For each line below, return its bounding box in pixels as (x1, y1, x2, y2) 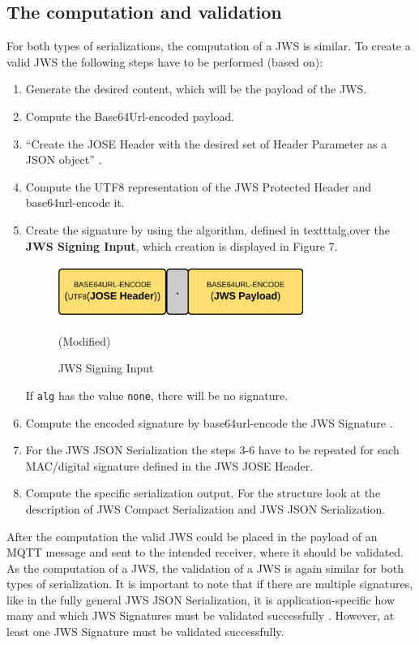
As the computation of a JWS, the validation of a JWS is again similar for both (6, 559, 404, 576)
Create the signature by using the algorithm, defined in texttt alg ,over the (25, 221, 390, 238)
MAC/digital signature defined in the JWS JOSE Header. (25, 457, 314, 474)
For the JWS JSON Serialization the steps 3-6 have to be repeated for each (25, 441, 400, 458)
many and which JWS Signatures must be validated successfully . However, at (6, 607, 395, 624)
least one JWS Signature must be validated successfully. (6, 623, 284, 640)
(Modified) (58, 332, 111, 349)
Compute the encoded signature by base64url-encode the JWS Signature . (25, 414, 393, 431)
